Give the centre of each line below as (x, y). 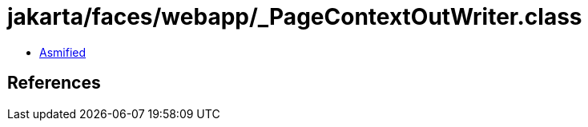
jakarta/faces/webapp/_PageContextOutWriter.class (295, 17)
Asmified (63, 52)
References (54, 83)
